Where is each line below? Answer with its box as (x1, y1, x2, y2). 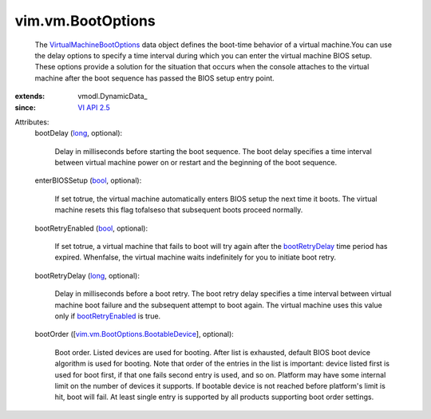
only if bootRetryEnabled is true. (54, 311, 161, 321)
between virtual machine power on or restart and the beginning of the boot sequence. (54, 158, 338, 168)
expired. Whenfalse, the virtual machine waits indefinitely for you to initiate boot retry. (54, 252, 337, 263)
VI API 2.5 (77, 102, 111, 112)
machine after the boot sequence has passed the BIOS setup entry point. (34, 73, 275, 83)
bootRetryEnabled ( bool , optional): (34, 223, 148, 233)
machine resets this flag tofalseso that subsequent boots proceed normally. (54, 205, 303, 215)
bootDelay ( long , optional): (34, 128, 123, 138)
